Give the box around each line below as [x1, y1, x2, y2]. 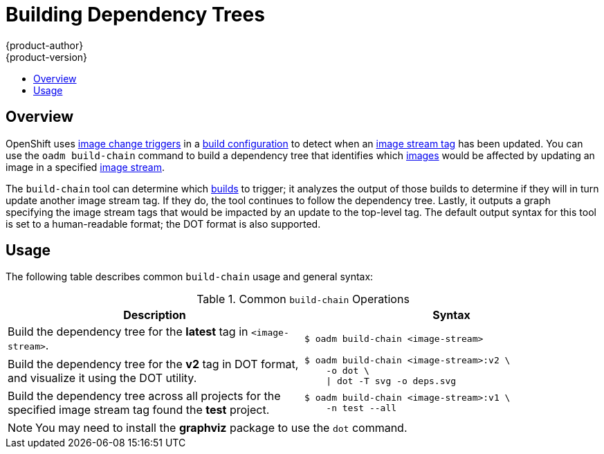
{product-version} [6, 51, 88, 63]
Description [123, 308, 186, 323]
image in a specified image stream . [6, 161, 165, 173]
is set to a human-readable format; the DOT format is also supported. [6, 217, 321, 230]
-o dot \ [326, 365, 369, 376]
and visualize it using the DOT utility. [8, 370, 197, 385]
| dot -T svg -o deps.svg [326, 376, 457, 387]
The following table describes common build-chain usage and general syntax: [6, 271, 374, 283]
